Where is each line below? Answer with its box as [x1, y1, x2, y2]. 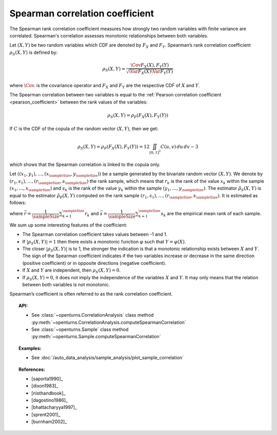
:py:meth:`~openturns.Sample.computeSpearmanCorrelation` [31, 334, 161, 340]
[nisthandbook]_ [31, 390, 66, 396]
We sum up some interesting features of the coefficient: [9, 222, 128, 228]
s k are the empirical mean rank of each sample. [161, 211, 262, 218]
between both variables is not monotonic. [22, 282, 110, 288]
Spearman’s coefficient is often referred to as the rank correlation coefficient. [9, 291, 173, 297]
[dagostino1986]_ [31, 397, 68, 403]
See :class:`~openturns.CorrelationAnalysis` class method [31, 312, 154, 318]
